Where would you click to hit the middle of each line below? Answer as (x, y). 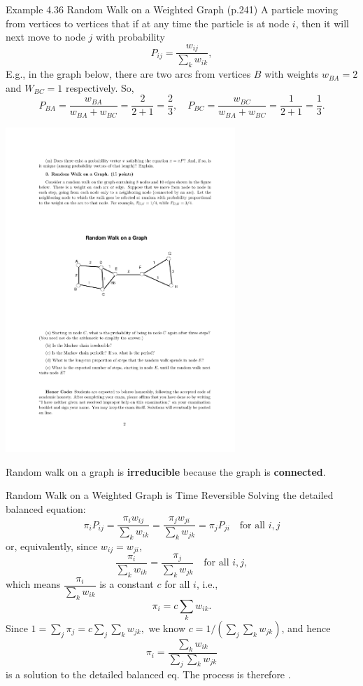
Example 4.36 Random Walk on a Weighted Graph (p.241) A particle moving (172, 9)
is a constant (127, 584)
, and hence (306, 627)
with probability (130, 37)
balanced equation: (46, 509)
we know (167, 627)
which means (33, 584)
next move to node (45, 37)
